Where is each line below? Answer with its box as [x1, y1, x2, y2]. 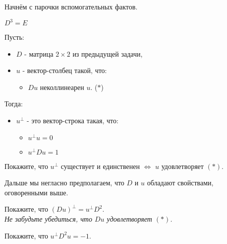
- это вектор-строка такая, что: [26, 115, 118, 126]
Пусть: [4, 32, 24, 42]
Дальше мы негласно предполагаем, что [4, 177, 124, 188]
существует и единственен [60, 161, 140, 171]
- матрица [24, 48, 54, 59]
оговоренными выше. [4, 187, 68, 197]
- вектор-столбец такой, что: [22, 65, 107, 76]
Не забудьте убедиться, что [4, 214, 92, 224]
